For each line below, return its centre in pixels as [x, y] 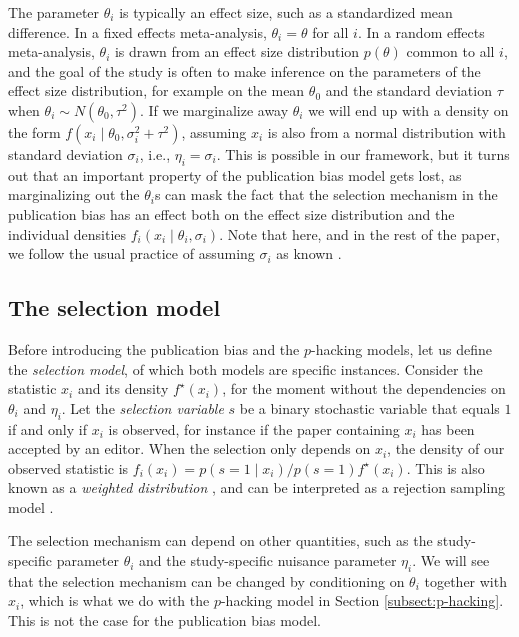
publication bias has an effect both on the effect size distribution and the [231, 213]
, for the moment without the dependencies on [364, 388]
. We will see [451, 560]
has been [448, 428]
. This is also [445, 467]
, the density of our [446, 448]
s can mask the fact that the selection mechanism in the [326, 194]
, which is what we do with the [115, 600]
